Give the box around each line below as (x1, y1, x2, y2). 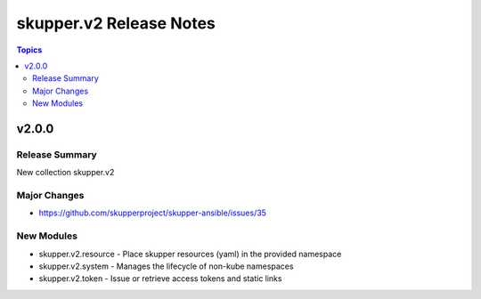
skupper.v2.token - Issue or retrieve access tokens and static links (38, 273, 282, 284)
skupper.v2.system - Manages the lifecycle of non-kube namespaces (38, 261, 294, 271)
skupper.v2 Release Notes (16, 13, 216, 33)
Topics (16, 44, 43, 55)
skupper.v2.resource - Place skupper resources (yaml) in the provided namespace (38, 248, 342, 259)
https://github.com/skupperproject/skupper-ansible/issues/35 (38, 207, 267, 218)
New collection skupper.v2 (16, 167, 115, 178)
